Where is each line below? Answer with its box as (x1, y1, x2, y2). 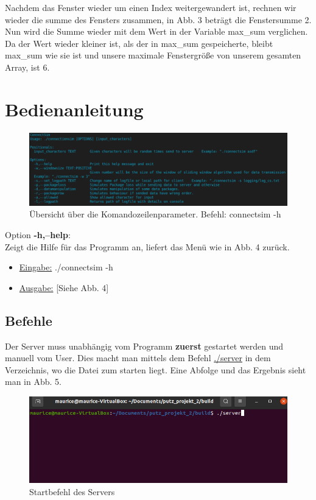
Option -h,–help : (5, 228, 71, 241)
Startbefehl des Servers (29, 485, 115, 498)
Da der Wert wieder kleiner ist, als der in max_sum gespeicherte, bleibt (5, 37, 273, 49)
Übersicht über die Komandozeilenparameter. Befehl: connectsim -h (29, 208, 281, 220)
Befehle (5, 311, 52, 329)
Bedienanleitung (5, 96, 144, 121)
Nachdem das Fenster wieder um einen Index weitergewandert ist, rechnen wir (5, 1, 297, 13)
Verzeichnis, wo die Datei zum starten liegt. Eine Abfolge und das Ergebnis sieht (5, 363, 306, 376)
